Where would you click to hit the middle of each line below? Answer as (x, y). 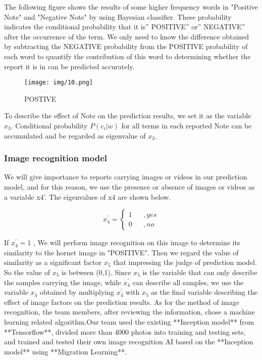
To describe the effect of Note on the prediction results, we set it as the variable (128, 116)
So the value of (27, 272)
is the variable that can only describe (200, 272)
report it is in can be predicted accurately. (69, 66)
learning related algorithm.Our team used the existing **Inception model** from (129, 321)
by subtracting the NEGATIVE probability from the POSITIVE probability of (126, 46)
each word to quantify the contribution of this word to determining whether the (127, 56)
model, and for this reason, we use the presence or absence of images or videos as (129, 187)
